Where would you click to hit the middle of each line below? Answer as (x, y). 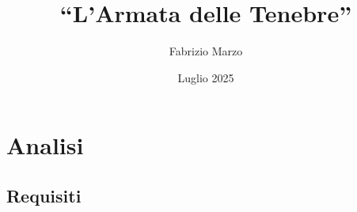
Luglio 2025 (206, 77)
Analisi (45, 145)
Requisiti (44, 195)
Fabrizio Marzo (206, 51)
